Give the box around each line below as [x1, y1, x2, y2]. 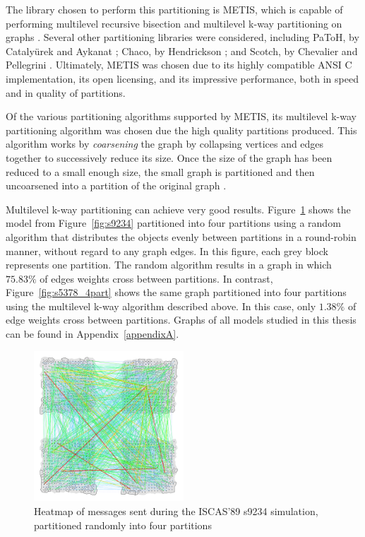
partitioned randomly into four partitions [34, 517, 212, 532]
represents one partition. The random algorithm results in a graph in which [6, 257, 332, 272]
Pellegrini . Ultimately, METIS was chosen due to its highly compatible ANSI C [6, 57, 352, 72]
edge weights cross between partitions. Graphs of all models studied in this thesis [6, 312, 357, 327]
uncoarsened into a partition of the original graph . [6, 178, 227, 193]
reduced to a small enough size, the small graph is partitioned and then [6, 164, 315, 179]
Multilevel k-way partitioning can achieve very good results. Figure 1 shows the [6, 201, 351, 216]
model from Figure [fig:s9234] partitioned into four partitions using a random [6, 216, 341, 230]
